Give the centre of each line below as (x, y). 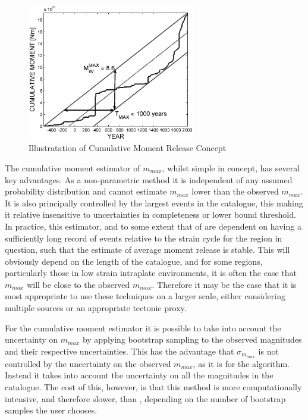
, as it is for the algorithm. (241, 363)
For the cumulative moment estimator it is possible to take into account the (143, 327)
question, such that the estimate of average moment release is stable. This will (147, 250)
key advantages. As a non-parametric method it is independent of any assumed (149, 179)
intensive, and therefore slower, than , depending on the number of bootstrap (145, 398)
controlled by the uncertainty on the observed (88, 363)
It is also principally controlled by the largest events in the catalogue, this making (154, 203)
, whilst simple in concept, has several (231, 167)
